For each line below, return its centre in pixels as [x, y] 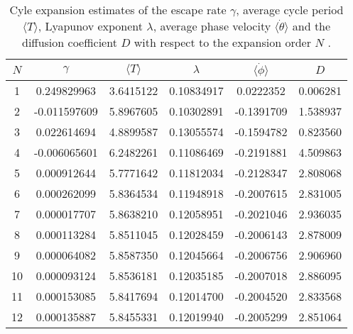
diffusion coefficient [70, 42]
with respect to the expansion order [222, 42]
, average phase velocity [212, 26]
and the [311, 26]
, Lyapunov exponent [91, 26]
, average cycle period [290, 10]
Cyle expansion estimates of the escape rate [118, 10]
